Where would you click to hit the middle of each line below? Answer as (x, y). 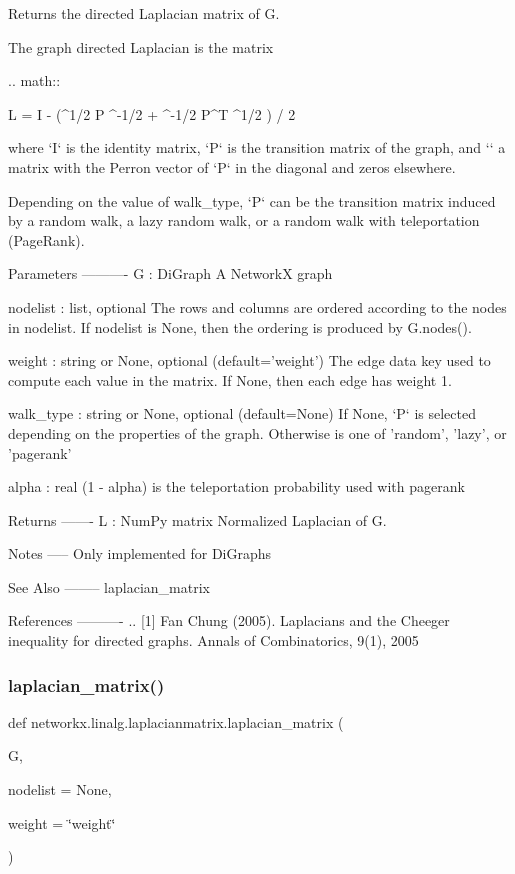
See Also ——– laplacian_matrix (109, 586)
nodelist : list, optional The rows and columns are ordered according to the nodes (257, 306)
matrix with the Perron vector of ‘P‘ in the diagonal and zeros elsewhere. (232, 166)
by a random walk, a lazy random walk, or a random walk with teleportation (244, 220)
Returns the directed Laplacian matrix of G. (144, 13)
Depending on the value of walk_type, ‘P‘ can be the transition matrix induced (252, 200)
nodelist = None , (60, 789)
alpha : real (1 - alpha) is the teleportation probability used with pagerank (236, 486)
